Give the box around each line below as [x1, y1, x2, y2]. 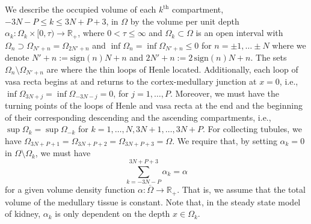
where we [272, 38, 306, 51]
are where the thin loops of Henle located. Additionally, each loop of [46, 62, 298, 75]
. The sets [250, 51, 287, 64]
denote [5, 51, 29, 64]
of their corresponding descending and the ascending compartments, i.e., [5, 110, 271, 123]
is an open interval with [196, 26, 283, 39]
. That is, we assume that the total [177, 183, 306, 196]
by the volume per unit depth [130, 14, 239, 27]
